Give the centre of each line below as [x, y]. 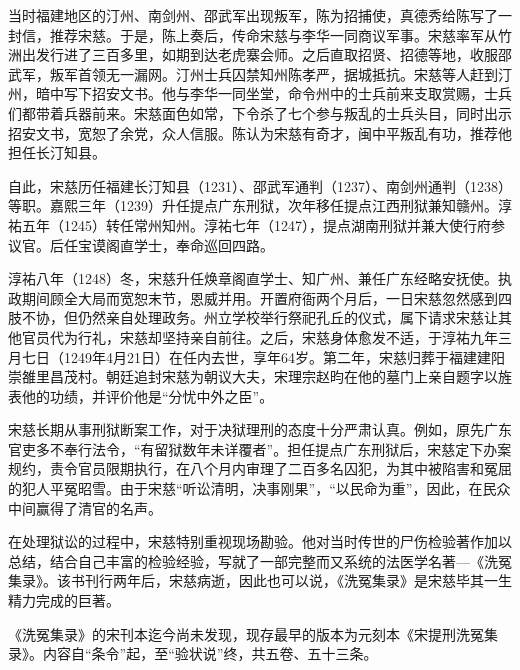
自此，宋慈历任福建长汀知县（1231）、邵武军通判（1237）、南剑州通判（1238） [260, 185]
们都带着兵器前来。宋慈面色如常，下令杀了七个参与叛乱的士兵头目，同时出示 [260, 112]
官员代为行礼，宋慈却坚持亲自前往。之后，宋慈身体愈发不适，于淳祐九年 [259, 336]
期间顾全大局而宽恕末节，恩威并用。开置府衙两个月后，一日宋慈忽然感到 [259, 297]
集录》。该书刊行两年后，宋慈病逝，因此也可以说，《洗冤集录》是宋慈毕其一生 [260, 580]
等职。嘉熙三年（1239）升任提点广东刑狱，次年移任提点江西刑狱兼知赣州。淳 [260, 205]
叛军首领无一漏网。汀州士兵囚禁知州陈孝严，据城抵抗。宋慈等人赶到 [273, 73]
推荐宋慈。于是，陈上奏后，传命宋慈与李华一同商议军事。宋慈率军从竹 [280, 34]
